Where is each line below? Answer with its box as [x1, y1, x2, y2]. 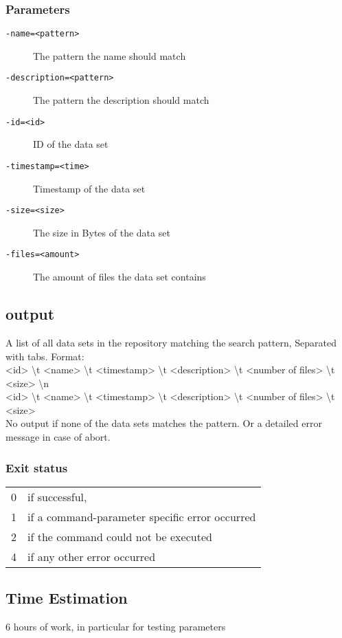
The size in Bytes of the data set [33, 225, 170, 239]
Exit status [5, 459, 68, 476]
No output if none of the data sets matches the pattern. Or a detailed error [5, 416, 322, 430]
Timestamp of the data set [33, 181, 146, 195]
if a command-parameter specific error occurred [27, 508, 256, 525]
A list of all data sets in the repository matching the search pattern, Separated [5, 335, 337, 349]
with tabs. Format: [5, 349, 84, 363]
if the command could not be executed [27, 528, 212, 544]
